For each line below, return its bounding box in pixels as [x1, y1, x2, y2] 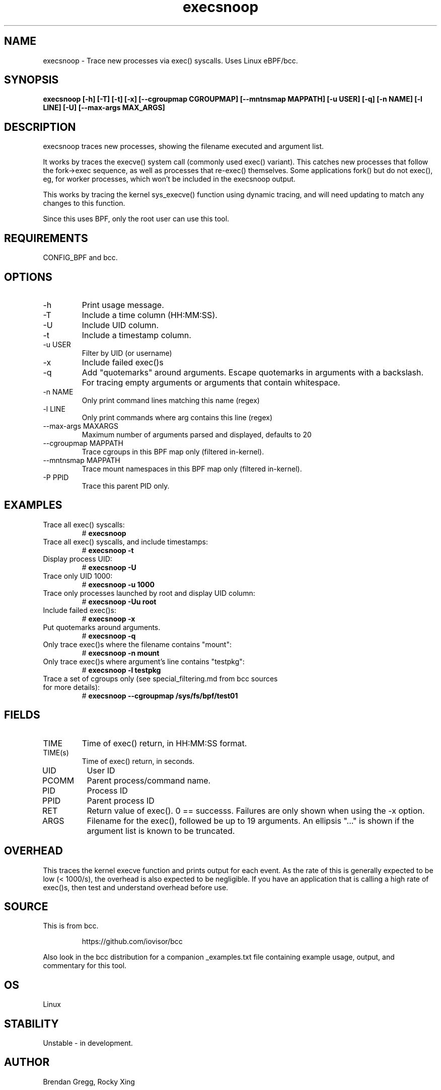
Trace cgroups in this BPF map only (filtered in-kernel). [82, 447, 264, 456]
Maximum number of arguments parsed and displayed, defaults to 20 [82, 430, 312, 439]
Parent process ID [87, 795, 155, 806]
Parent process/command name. [87, 775, 211, 786]
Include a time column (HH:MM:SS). [82, 309, 217, 320]
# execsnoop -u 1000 [82, 580, 155, 589]
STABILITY [4, 1017, 59, 1030]
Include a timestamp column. [82, 330, 191, 340]
